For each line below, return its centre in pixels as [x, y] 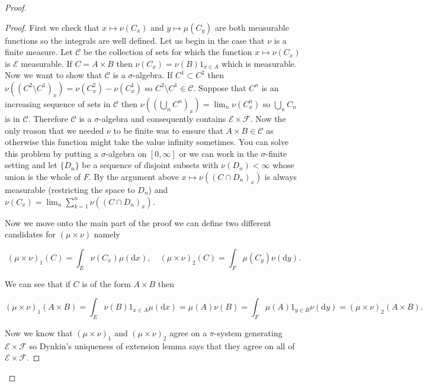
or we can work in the [219, 153]
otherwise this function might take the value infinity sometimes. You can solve [147, 142]
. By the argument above [134, 176]
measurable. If [46, 63]
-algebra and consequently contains [163, 118]
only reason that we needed [54, 130]
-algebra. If [153, 75]
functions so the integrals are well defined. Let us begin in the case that [135, 40]
